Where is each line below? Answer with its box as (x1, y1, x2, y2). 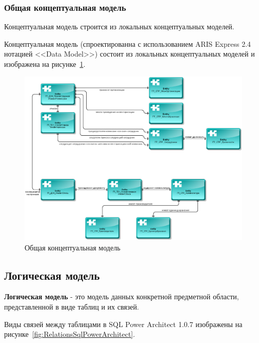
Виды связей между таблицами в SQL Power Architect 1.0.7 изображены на (4, 318, 243, 329)
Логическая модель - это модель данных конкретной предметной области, (4, 291, 239, 302)
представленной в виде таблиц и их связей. (4, 301, 139, 312)
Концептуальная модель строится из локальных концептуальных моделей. (4, 21, 234, 32)
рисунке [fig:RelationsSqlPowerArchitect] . (4, 329, 135, 339)
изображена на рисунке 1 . (4, 59, 86, 69)
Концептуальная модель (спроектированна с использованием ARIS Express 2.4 (4, 38, 251, 49)
